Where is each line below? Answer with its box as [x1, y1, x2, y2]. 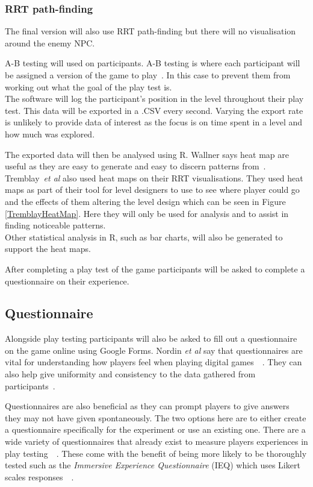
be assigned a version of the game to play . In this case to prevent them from [5, 69, 291, 81]
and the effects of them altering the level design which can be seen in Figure [5, 195, 286, 207]
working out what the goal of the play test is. [5, 80, 172, 93]
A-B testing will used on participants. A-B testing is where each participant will [5, 57, 300, 69]
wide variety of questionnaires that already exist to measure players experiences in [5, 435, 308, 448]
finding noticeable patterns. [5, 219, 106, 231]
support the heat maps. [5, 242, 91, 255]
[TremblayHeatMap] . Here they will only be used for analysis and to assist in [5, 207, 289, 219]
